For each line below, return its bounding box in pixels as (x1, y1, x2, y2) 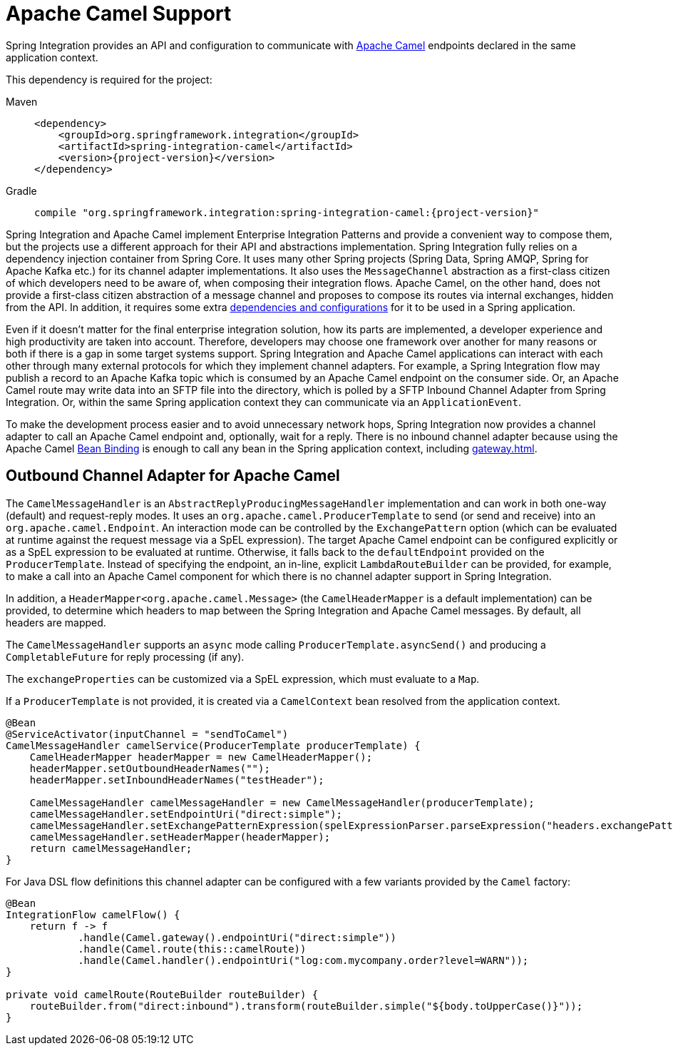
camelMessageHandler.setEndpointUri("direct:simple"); (29, 808, 343, 820)
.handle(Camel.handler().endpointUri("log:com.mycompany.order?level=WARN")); (78, 954, 529, 966)
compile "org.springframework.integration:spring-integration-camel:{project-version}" (34, 206, 540, 218)
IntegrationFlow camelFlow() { (6, 908, 180, 920)
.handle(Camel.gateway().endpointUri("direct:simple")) (78, 931, 396, 943)
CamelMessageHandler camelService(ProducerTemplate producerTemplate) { (6, 739, 421, 751)
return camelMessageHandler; (29, 842, 192, 854)
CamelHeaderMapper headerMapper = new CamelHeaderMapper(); (29, 751, 373, 763)
